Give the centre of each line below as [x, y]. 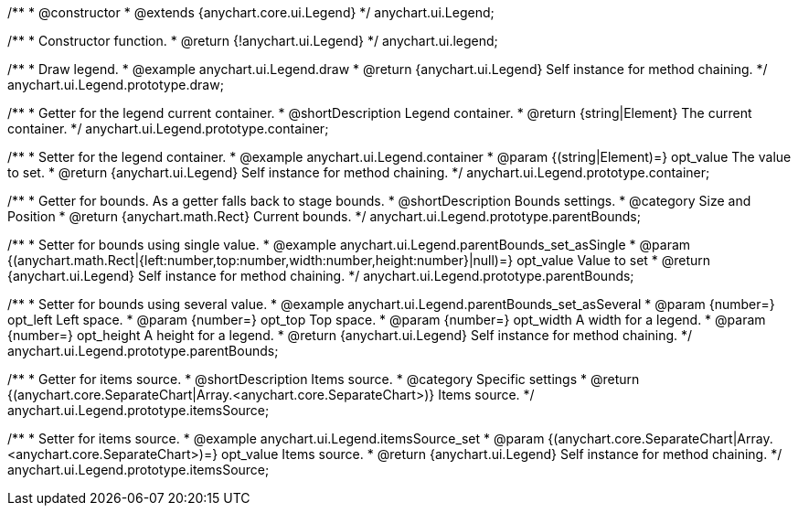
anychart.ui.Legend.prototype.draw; [116, 85]
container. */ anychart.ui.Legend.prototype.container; [168, 128]
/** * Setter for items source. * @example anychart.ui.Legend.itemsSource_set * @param [276, 438]
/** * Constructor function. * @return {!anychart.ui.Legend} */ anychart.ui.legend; [253, 41]
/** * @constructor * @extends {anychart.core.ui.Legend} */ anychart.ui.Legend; [251, 12]
